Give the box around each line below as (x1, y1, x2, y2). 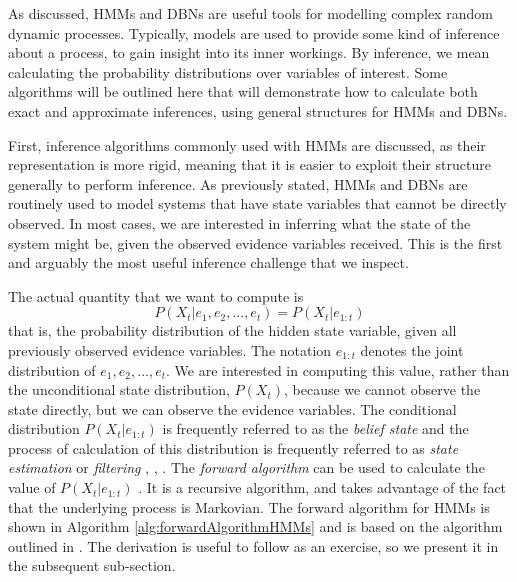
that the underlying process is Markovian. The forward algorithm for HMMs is (8, 496, 490, 517)
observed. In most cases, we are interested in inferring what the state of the (8, 212, 471, 233)
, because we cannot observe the (283, 379, 481, 400)
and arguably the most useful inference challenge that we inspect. (8, 252, 409, 273)
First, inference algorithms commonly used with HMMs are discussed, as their (8, 134, 486, 155)
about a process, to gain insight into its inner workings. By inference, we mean (8, 42, 490, 63)
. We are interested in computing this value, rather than (166, 359, 510, 380)
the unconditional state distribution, (8, 379, 230, 400)
